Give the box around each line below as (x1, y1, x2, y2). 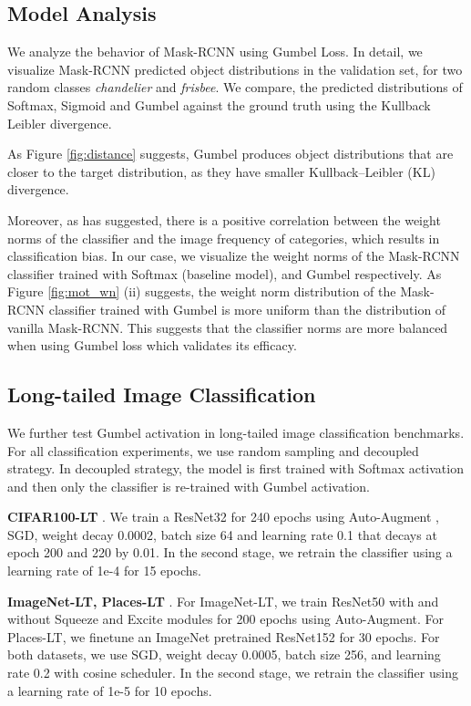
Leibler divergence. (7, 113, 112, 132)
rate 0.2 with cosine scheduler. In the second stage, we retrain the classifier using (7, 663, 458, 682)
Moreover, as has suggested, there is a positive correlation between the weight (7, 210, 441, 229)
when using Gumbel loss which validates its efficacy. (7, 336, 297, 355)
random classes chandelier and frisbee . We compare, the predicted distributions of (7, 78, 463, 97)
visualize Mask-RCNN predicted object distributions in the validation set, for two (7, 59, 463, 78)
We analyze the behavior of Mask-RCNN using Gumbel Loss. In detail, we (7, 42, 423, 61)
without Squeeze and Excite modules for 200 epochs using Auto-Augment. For (7, 609, 445, 628)
